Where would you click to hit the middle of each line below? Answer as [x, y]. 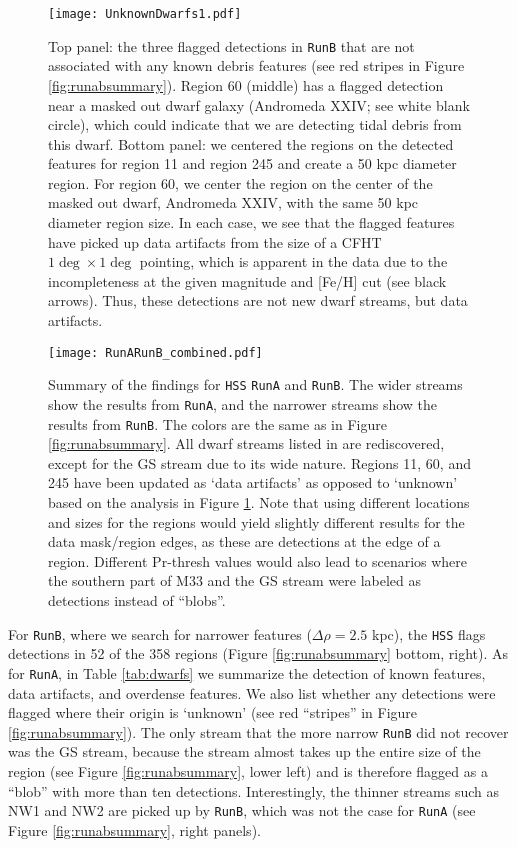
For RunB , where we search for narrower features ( [160, 633]
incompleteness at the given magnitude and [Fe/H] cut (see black [247, 280]
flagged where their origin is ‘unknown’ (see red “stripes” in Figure [213, 712]
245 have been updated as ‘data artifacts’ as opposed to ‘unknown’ [253, 482]
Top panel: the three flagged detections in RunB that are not [231, 45]
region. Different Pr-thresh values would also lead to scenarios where [258, 560]
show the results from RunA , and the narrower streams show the [243, 403]
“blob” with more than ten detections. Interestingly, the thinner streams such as [253, 790]
